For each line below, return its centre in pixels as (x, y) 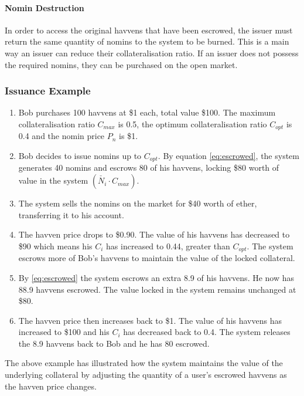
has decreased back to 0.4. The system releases (207, 332)
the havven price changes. (51, 386)
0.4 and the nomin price (62, 136)
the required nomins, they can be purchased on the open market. (121, 64)
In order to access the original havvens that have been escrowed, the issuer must (149, 30)
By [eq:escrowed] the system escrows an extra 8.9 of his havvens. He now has (156, 277)
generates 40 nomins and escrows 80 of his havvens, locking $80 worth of (149, 167)
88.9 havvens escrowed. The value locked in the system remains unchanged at (157, 289)
